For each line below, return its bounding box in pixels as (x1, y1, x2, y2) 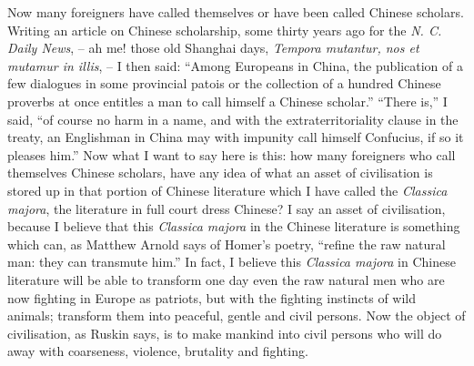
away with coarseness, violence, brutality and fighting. (7, 341, 308, 361)
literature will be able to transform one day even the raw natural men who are (7, 269, 445, 289)
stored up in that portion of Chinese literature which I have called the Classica (7, 180, 448, 199)
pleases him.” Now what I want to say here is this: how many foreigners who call (7, 145, 456, 164)
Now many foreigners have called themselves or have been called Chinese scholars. (7, 3, 464, 21)
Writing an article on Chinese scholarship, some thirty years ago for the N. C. (7, 20, 442, 39)
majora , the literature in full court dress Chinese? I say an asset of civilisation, (7, 198, 446, 218)
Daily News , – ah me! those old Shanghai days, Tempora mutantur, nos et (7, 38, 419, 57)
